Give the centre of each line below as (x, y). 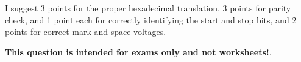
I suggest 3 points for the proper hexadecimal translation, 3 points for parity (148, 8)
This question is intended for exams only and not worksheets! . (138, 51)
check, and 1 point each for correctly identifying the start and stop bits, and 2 (151, 20)
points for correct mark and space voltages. (86, 32)
